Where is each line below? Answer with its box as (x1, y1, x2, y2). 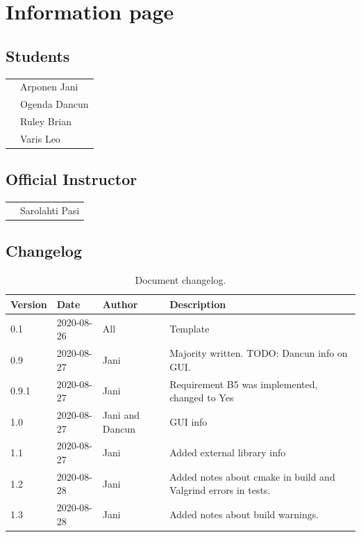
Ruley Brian (20, 114, 72, 129)
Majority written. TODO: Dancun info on (169, 346, 348, 360)
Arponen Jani (20, 79, 78, 94)
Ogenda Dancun (20, 97, 89, 111)
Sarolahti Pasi (20, 202, 80, 217)
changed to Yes (169, 390, 234, 405)
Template (169, 321, 210, 336)
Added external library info (169, 445, 286, 460)
